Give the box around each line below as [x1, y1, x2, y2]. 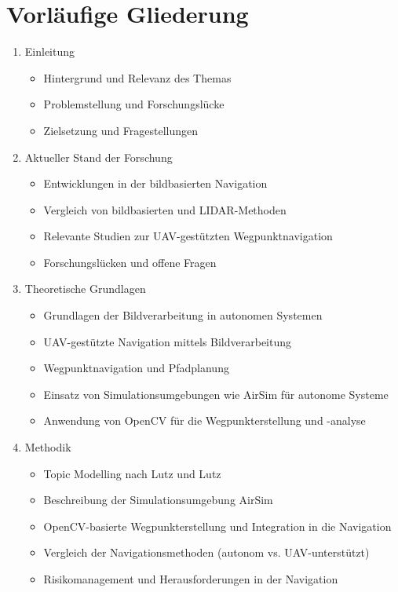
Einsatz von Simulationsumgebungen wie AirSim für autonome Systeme [43, 386, 389, 402]
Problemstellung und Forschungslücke [43, 96, 225, 112]
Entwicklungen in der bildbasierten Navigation [43, 175, 268, 192]
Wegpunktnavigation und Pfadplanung [43, 360, 229, 376]
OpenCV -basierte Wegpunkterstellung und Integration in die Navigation [43, 517, 392, 534]
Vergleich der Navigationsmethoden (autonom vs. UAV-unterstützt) [43, 544, 370, 561]
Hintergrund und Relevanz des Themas [43, 69, 232, 86]
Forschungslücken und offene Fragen [43, 254, 217, 270]
